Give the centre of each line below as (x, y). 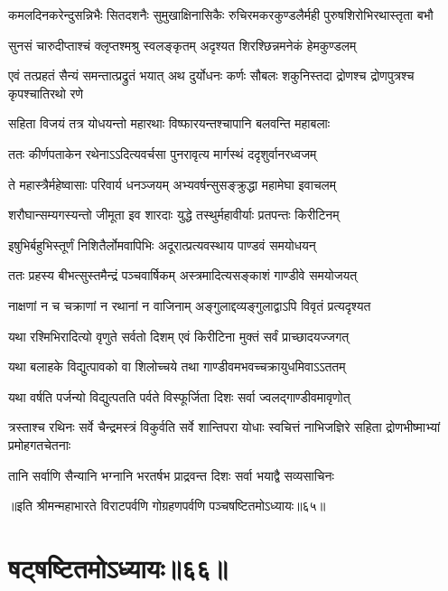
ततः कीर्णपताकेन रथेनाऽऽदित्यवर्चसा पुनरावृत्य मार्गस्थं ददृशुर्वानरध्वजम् (163, 153)
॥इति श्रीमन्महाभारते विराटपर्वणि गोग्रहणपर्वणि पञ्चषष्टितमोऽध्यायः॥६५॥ (167, 506)
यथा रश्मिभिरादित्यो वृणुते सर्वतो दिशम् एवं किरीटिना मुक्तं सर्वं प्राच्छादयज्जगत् (179, 336)
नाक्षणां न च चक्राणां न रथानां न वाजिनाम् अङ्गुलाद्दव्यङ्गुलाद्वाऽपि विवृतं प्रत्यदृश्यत (190, 305)
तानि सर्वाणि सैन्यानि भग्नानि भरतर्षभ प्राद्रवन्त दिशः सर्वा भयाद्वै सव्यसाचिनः (171, 475)
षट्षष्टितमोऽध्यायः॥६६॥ (118, 567)
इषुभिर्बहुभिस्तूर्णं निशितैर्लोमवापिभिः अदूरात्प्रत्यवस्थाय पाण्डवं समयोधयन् (162, 244)
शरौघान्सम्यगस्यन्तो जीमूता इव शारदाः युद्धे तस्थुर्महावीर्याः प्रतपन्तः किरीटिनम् (174, 215)
